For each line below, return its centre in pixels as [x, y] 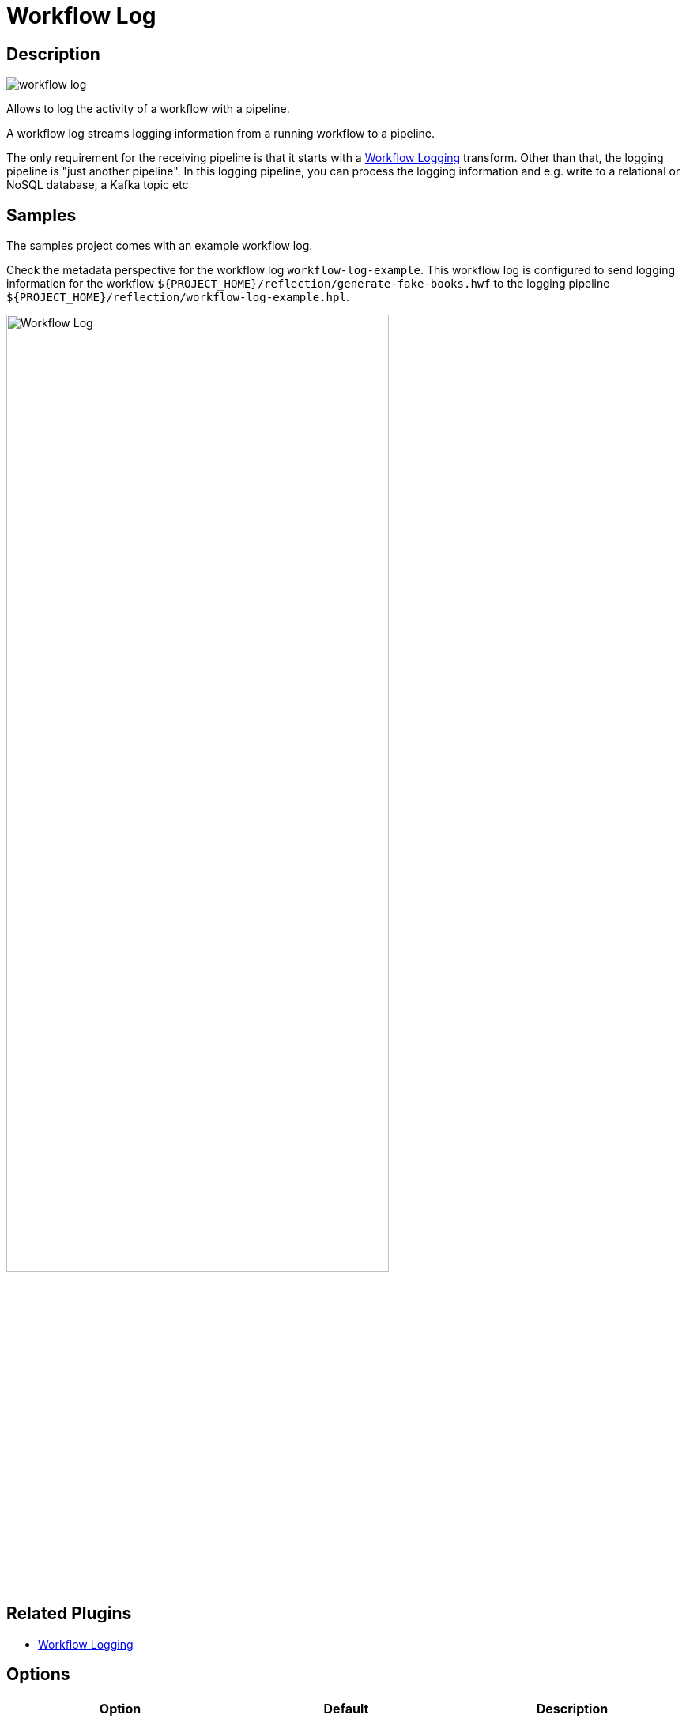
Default [346, 1708]
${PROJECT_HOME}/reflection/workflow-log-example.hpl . [178, 297]
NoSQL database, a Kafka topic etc [98, 185]
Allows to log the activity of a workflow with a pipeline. [148, 109]
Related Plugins [69, 1614]
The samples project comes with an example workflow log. [160, 246]
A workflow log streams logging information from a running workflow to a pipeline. [220, 134]
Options [38, 1675]
